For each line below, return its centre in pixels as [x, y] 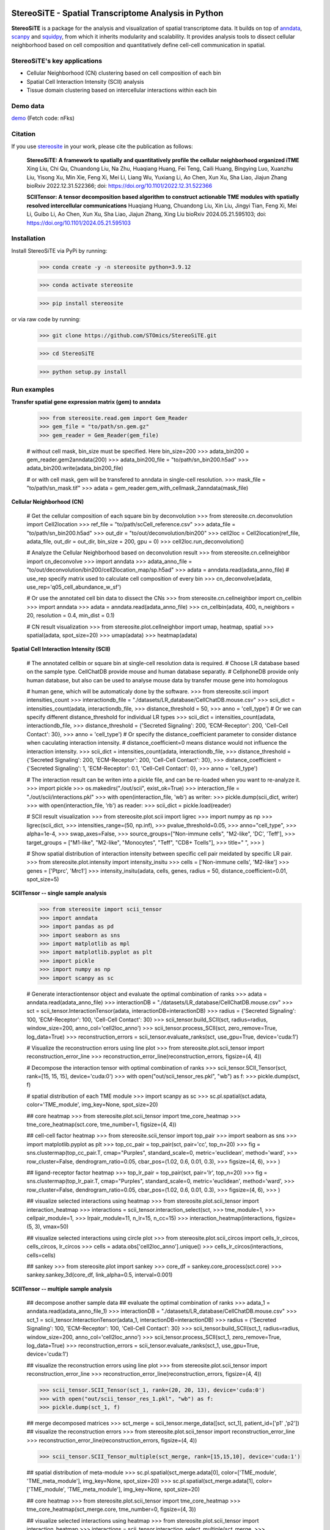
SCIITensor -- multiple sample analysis [62, 1289]
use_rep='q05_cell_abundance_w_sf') [74, 587]
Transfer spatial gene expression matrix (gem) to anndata [86, 401]
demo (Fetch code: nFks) [43, 118]
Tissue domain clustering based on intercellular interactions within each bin [122, 90]
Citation [24, 134]
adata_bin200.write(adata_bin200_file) [75, 468]
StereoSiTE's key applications [57, 61]
